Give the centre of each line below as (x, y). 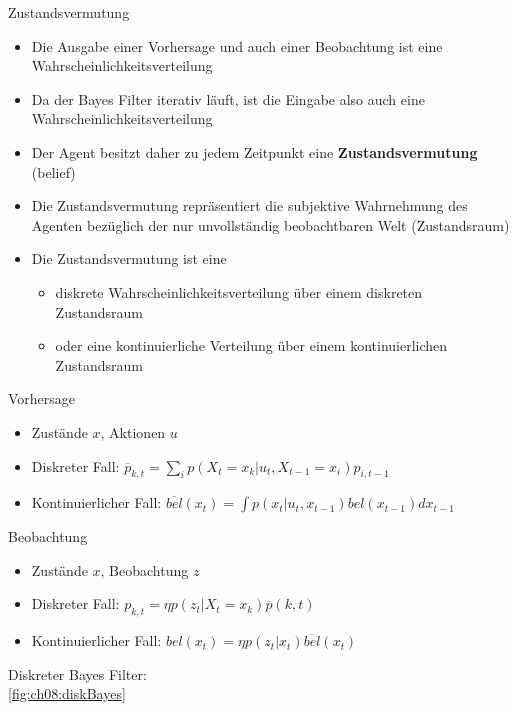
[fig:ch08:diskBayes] (67, 693)
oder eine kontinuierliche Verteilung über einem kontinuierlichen (251, 345)
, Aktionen (133, 431)
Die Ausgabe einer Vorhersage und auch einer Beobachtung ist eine (237, 45)
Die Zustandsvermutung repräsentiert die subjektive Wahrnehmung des (249, 205)
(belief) (53, 171)
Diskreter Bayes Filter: (77, 673)
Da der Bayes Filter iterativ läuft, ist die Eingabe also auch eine (228, 98)
